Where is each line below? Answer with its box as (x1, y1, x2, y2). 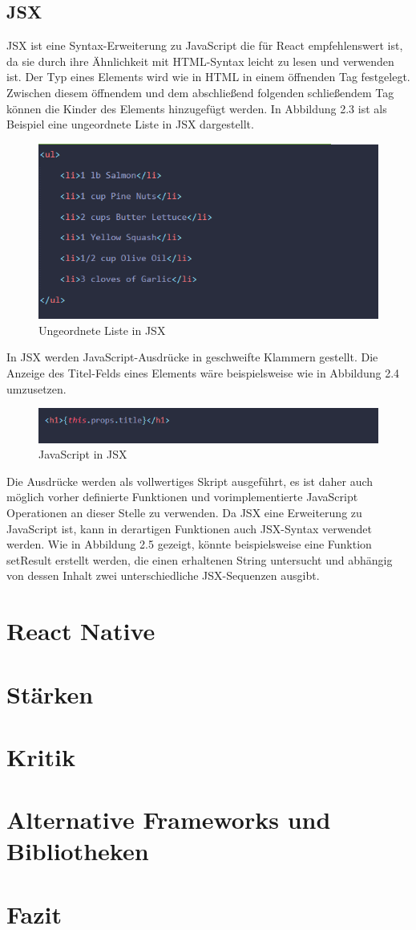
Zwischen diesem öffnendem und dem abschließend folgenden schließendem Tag (6, 84, 394, 100)
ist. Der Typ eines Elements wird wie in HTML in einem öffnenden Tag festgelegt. (6, 68, 410, 85)
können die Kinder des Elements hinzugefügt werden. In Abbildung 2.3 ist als (6, 100, 387, 116)
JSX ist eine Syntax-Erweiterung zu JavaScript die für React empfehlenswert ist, (6, 37, 403, 54)
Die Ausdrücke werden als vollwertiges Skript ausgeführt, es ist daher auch (6, 472, 374, 489)
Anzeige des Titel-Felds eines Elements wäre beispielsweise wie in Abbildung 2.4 (6, 365, 400, 381)
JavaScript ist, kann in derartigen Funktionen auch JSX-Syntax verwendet (6, 520, 372, 536)
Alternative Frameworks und (6, 803, 331, 836)
